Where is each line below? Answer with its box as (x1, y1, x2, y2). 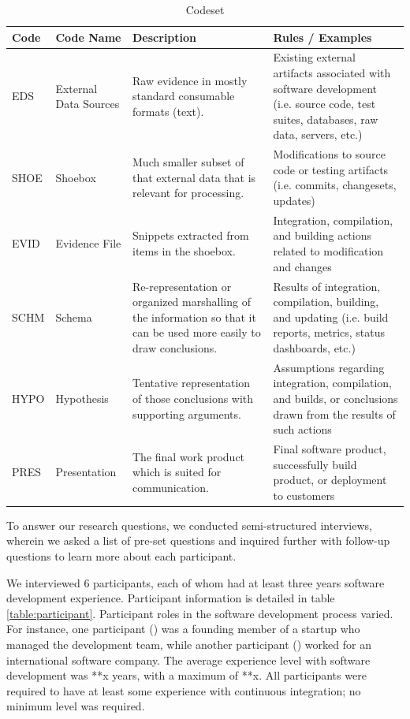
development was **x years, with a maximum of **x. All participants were (6, 667, 367, 684)
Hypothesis (55, 389, 109, 406)
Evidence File (55, 235, 121, 251)
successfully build (273, 456, 357, 472)
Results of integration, (273, 278, 381, 294)
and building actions (273, 227, 371, 244)
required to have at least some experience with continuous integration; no (6, 682, 361, 699)
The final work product (132, 448, 245, 464)
